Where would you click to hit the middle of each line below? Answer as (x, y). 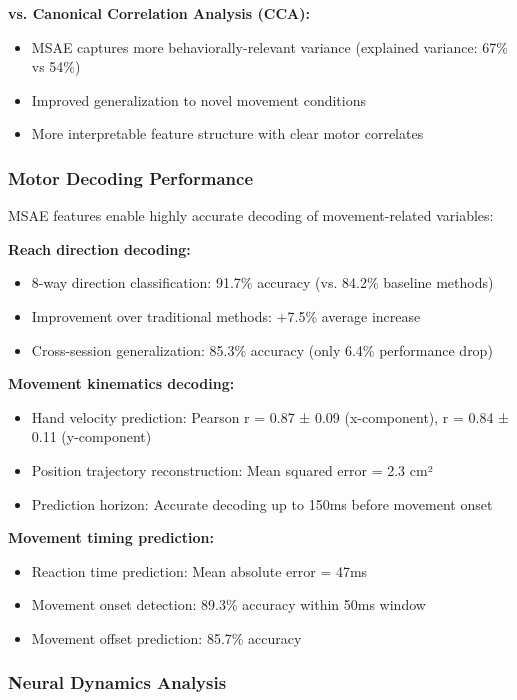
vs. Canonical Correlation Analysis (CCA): (159, 13)
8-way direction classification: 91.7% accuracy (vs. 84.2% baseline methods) (262, 282)
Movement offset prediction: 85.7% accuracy (166, 637)
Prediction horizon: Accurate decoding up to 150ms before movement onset (262, 503)
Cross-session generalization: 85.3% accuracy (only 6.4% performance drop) (262, 349)
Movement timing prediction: (111, 537)
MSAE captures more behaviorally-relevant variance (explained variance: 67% (269, 46)
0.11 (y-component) (91, 436)
